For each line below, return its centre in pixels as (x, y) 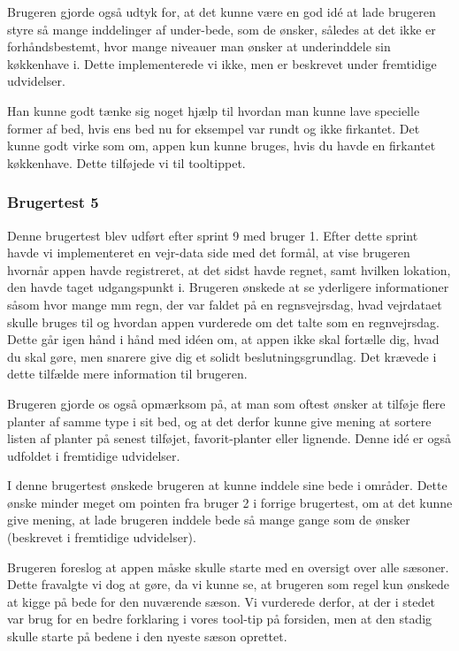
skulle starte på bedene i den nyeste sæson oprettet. (147, 636)
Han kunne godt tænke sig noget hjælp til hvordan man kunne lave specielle (214, 110)
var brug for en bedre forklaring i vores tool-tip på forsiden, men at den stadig (220, 619)
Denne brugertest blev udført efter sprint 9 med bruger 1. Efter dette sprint (213, 235)
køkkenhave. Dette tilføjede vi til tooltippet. (126, 162)
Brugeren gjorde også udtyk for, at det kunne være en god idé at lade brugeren (222, 11)
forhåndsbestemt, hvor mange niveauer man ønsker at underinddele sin (199, 46)
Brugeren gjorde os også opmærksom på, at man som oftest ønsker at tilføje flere (226, 403)
